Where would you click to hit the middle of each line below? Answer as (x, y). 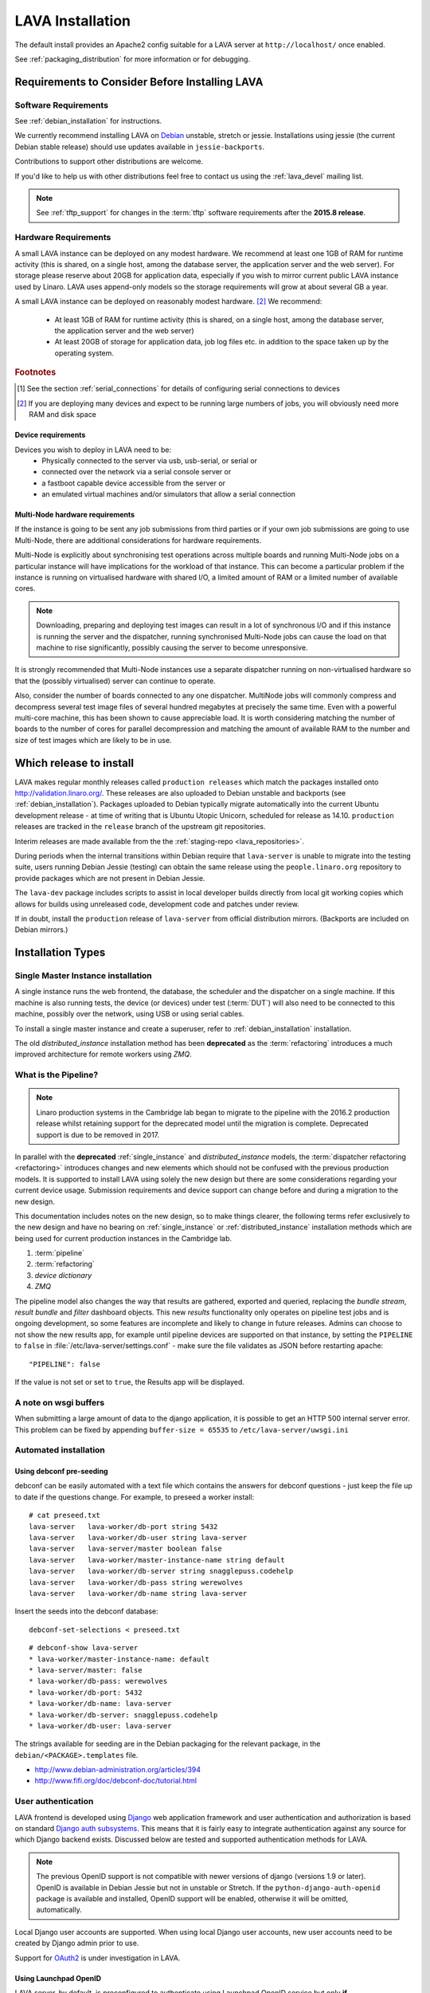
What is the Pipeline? (57, 1075)
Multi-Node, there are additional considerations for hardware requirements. (138, 540)
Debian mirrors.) (41, 930)
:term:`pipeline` (60, 1253)
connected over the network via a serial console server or (137, 472)
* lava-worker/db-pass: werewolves (98, 1681)
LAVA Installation (73, 21)
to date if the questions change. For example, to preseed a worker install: (135, 1497)
